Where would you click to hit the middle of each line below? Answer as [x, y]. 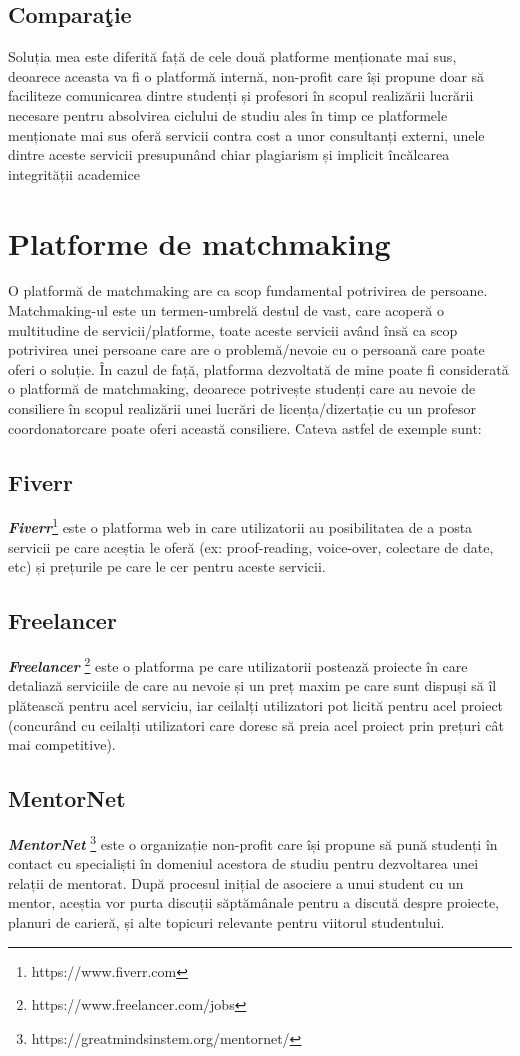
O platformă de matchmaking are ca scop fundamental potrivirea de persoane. [248, 290]
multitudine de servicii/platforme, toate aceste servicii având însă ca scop [233, 329]
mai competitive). [62, 744]
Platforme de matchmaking [199, 242]
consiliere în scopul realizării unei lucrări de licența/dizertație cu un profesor [242, 408]
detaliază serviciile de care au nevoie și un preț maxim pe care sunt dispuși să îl [252, 685]
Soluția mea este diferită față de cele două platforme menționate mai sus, [232, 56]
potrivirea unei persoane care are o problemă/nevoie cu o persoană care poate [246, 349]
